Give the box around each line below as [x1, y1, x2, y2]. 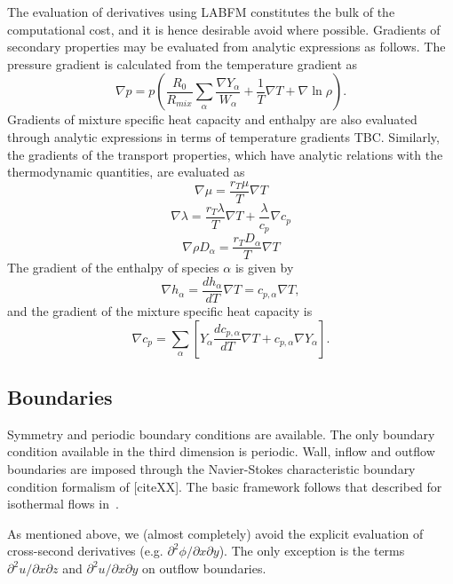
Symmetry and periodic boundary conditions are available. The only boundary [7, 424, 435, 443]
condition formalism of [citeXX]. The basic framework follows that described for [7, 477, 442, 495]
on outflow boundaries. [142, 559, 266, 577]
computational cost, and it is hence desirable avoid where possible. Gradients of [7, 20, 441, 38]
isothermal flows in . [7, 494, 119, 513]
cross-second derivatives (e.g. [7, 541, 163, 560]
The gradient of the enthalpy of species [7, 258, 219, 277]
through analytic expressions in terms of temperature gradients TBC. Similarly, [7, 127, 440, 146]
